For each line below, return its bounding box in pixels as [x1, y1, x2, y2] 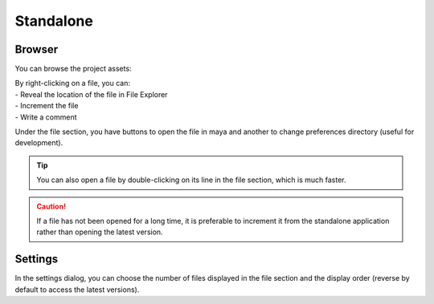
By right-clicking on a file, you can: [14, 79, 131, 88]
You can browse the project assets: [14, 64, 132, 74]
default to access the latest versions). [14, 285, 140, 294]
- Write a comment [14, 112, 77, 122]
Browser [14, 43, 59, 56]
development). [14, 138, 63, 148]
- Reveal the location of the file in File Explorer [14, 89, 168, 99]
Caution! [36, 201, 67, 211]
